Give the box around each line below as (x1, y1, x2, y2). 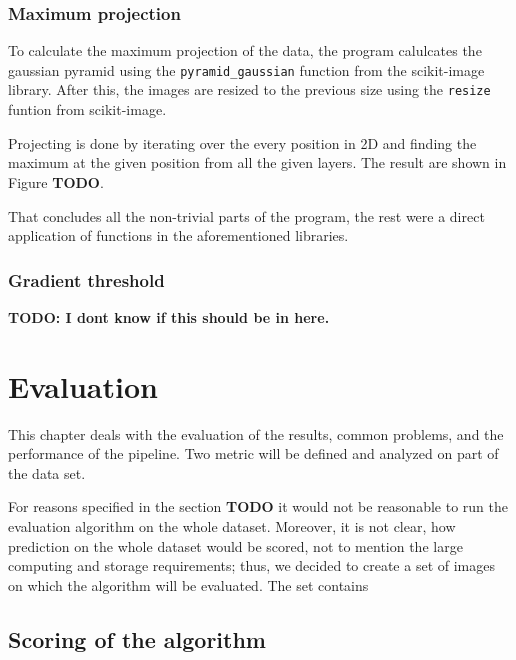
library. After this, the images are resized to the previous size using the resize (8, 79, 491, 100)
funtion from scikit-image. (8, 99, 167, 120)
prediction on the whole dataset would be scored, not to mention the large (8, 535, 463, 556)
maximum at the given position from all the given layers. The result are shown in (8, 152, 507, 173)
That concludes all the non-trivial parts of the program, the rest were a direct (8, 205, 485, 226)
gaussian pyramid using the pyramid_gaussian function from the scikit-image (8, 59, 485, 80)
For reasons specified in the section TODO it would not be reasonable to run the (8, 496, 508, 517)
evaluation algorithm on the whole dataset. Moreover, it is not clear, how (8, 516, 456, 536)
